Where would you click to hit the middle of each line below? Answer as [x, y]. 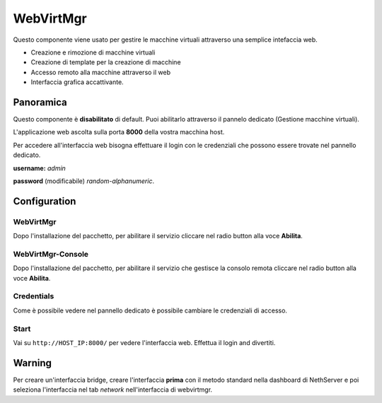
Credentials [34, 296]
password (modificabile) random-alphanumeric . [84, 181]
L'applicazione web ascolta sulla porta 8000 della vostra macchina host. [119, 132]
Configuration [45, 201]
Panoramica [40, 102]
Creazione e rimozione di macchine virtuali [93, 52]
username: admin [40, 168]
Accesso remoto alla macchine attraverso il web [101, 72]
